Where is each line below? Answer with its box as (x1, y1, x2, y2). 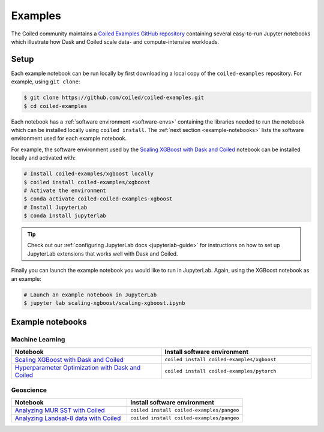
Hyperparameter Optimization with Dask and (14, 363, 141, 371)
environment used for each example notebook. (11, 135, 127, 142)
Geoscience (11, 386, 47, 394)
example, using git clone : (11, 78, 80, 85)
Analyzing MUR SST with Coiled (14, 406, 105, 414)
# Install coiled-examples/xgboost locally (23, 170, 154, 177)
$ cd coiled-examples (23, 103, 88, 109)
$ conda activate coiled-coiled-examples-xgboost (23, 196, 173, 202)
